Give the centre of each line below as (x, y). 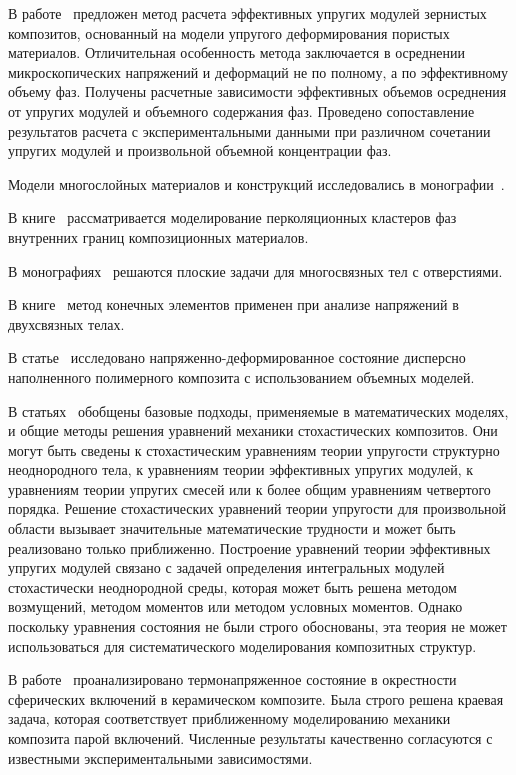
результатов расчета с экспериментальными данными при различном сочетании (249, 130)
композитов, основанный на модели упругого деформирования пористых (229, 32)
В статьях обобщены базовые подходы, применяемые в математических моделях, (258, 410)
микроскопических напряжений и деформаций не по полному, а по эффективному (258, 71)
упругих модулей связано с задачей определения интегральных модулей (226, 567)
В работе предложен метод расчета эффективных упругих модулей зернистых (247, 13)
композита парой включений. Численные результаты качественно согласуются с (250, 738)
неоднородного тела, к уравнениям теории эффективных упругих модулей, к (241, 469)
